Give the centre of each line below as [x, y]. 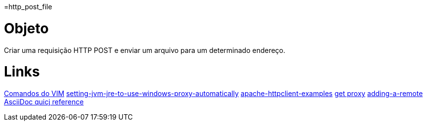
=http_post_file [28, 7]
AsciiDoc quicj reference [44, 102]
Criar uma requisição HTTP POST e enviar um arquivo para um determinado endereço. [145, 50]
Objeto [26, 28]
